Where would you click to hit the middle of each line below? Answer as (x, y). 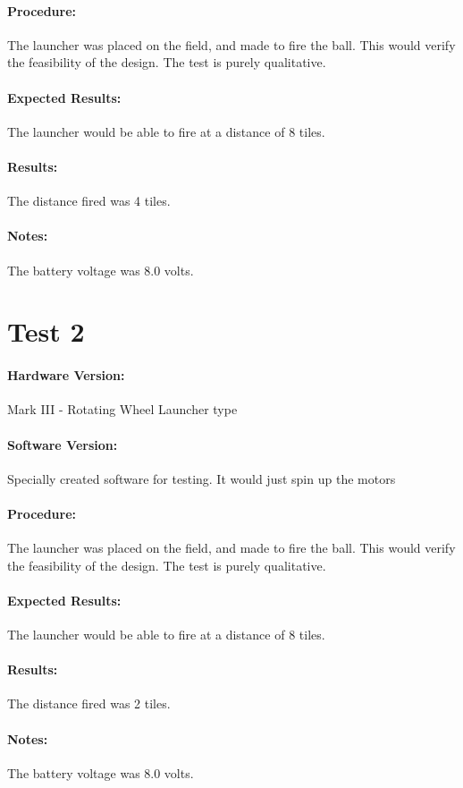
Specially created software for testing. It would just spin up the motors (202, 478)
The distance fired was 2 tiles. (89, 703)
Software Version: (63, 444)
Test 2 (46, 331)
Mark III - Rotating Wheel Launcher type (122, 409)
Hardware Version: (66, 375)
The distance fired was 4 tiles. (89, 201)
